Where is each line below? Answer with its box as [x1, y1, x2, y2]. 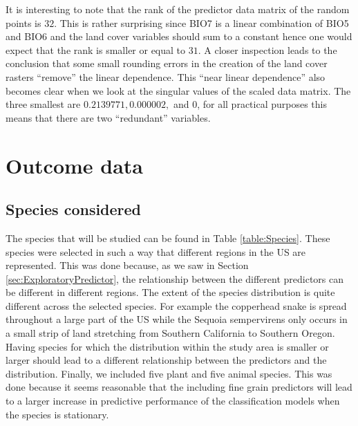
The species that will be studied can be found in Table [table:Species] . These [6, 230, 330, 245]
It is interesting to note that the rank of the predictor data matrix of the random [6, 2, 350, 16]
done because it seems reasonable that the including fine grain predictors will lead [6, 380, 352, 394]
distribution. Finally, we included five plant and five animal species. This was [6, 366, 332, 380]
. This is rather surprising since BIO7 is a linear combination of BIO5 [54, 15, 349, 30]
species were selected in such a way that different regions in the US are [6, 244, 306, 259]
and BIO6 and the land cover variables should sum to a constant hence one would [6, 29, 352, 44]
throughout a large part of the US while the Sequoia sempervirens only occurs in [6, 312, 348, 326]
